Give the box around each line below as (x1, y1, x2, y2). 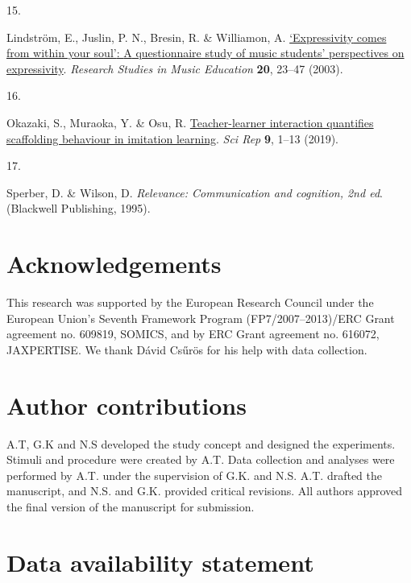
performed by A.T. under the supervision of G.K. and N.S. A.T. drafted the (6, 466, 383, 483)
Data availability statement (6, 545, 314, 578)
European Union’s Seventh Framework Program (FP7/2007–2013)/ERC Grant (6, 309, 395, 326)
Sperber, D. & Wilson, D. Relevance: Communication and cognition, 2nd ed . (6, 184, 383, 201)
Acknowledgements (6, 247, 222, 280)
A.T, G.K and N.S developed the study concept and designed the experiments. (6, 435, 396, 452)
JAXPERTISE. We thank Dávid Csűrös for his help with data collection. (6, 341, 367, 358)
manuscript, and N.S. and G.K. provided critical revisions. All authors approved (6, 482, 403, 499)
